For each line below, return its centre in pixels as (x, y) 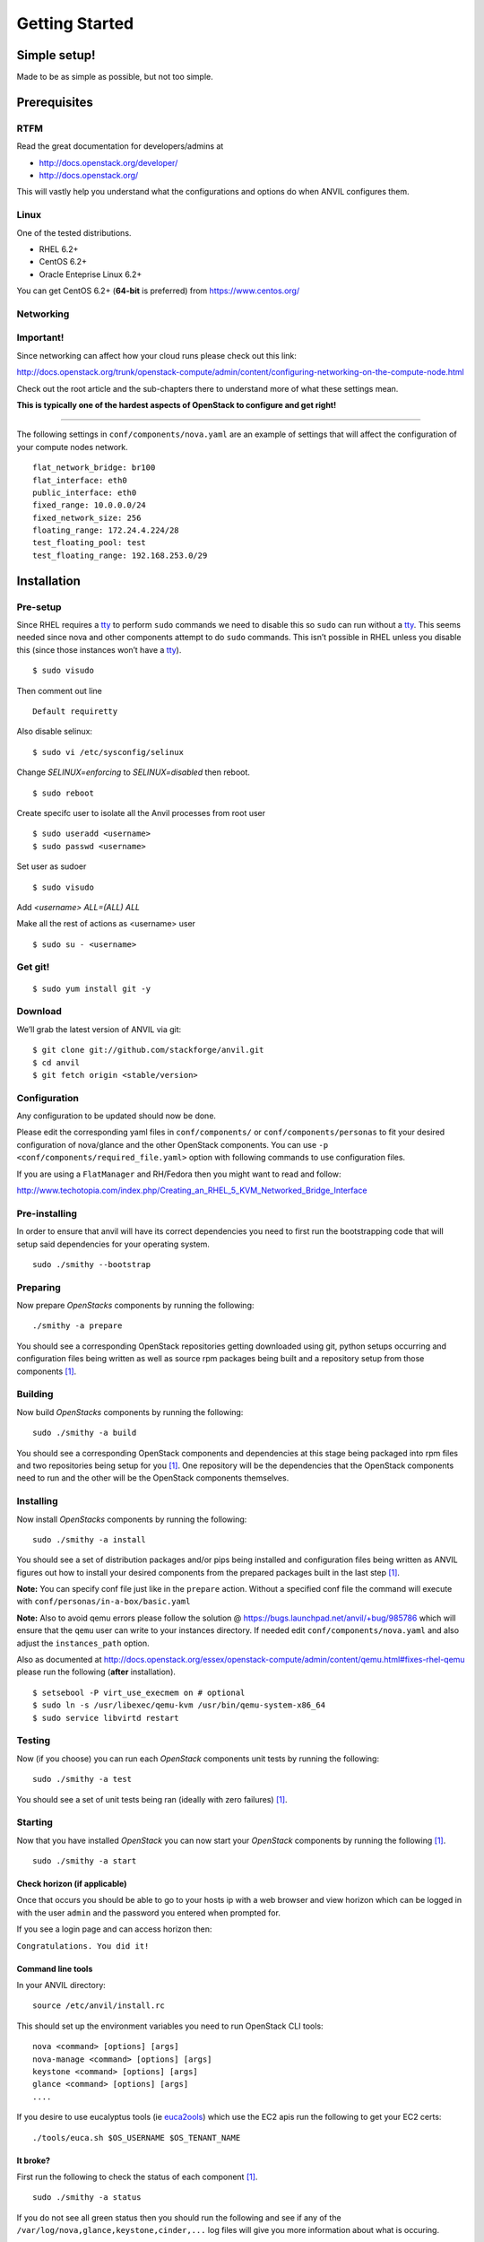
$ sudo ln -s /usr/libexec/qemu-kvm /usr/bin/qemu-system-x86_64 (179, 1705)
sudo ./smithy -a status (87, 2198)
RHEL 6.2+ (59, 249)
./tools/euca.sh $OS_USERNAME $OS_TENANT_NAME (137, 2138)
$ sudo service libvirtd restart (106, 1718)
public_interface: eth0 (85, 492)
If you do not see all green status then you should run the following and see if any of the (179, 2217)
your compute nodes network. (73, 447)
